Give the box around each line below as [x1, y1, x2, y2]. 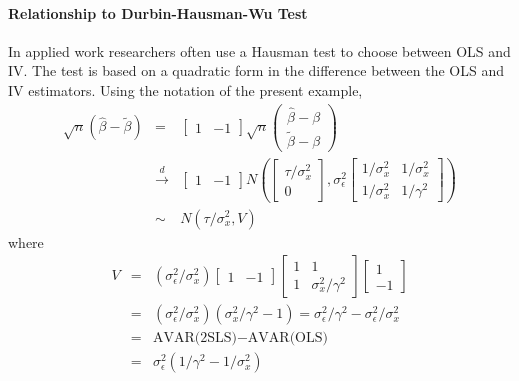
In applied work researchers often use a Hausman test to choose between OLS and [8, 40, 511, 61]
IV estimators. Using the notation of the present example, [8, 79, 363, 100]
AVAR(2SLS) [152, 331, 237, 346]
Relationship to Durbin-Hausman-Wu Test [8, 2, 308, 23]
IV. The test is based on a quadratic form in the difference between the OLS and [8, 60, 504, 81]
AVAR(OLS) [247, 331, 328, 346]
